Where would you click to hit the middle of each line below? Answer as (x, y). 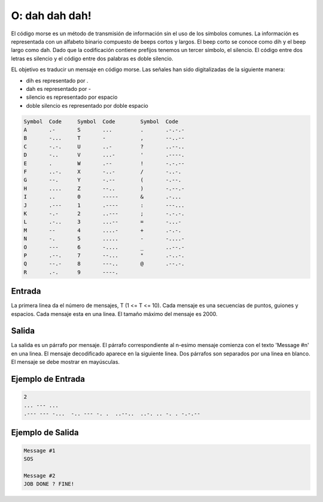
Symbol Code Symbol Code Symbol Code (101, 121)
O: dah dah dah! (51, 16)
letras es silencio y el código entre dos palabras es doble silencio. (92, 58)
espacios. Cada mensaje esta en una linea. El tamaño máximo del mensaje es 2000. (114, 314)
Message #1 (39, 451)
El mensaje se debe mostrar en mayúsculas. (65, 362)
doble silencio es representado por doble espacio (87, 105)
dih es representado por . (57, 80)
